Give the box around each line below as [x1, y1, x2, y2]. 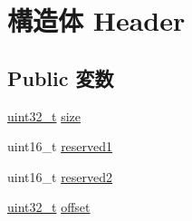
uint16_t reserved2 [7, 167, 113, 186]
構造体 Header [7, 2, 186, 39]
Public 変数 [7, 63, 114, 91]
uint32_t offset [7, 197, 91, 216]
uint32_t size [7, 106, 81, 125]
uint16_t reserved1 [7, 137, 113, 156]
